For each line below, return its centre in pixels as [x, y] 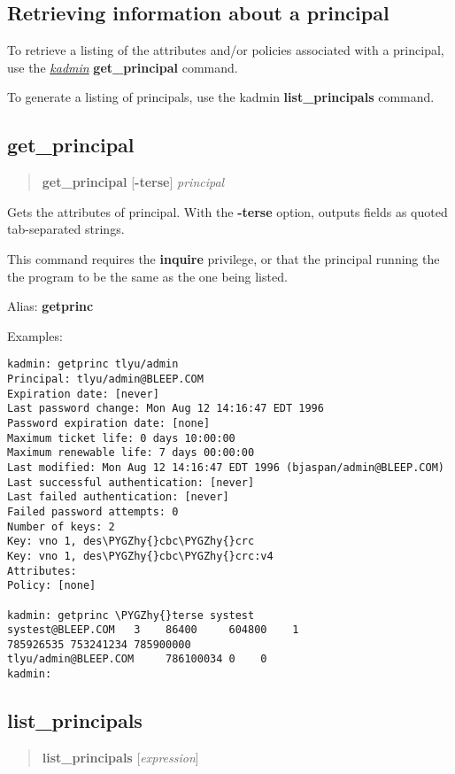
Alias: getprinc [50, 306]
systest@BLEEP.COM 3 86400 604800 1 [153, 630]
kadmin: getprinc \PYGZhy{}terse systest [131, 615]
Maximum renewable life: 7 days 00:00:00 [131, 453]
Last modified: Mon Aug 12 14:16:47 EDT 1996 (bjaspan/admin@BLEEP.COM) [226, 467]
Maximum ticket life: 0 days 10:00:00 [121, 438]
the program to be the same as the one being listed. [147, 276]
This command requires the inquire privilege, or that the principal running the [224, 258]
